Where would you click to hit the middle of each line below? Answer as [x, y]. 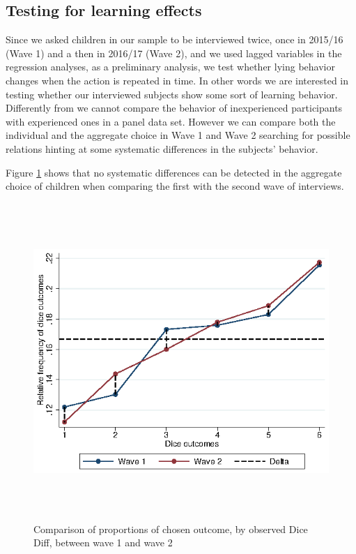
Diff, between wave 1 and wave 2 [103, 542]
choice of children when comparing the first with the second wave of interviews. [175, 186]
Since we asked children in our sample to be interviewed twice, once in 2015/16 [175, 39]
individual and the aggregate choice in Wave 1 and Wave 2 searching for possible [178, 135]
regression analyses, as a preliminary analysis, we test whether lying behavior [170, 67]
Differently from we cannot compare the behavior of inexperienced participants [174, 108]
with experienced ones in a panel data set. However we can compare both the [171, 121]
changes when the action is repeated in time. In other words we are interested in [177, 80]
